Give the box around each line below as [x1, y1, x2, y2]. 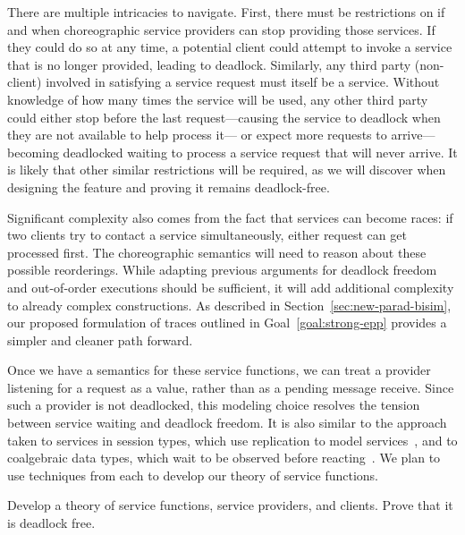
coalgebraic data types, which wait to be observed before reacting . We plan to [7, 448, 441, 467]
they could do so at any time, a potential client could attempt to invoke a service [7, 38, 452, 56]
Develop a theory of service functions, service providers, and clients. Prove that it [7, 496, 453, 514]
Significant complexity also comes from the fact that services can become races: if [7, 208, 453, 226]
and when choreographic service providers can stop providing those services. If [7, 20, 435, 38]
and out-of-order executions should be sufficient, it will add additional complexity [7, 277, 454, 296]
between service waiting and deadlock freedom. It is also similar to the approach [7, 413, 447, 432]
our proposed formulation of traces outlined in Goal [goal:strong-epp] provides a [7, 313, 447, 332]
